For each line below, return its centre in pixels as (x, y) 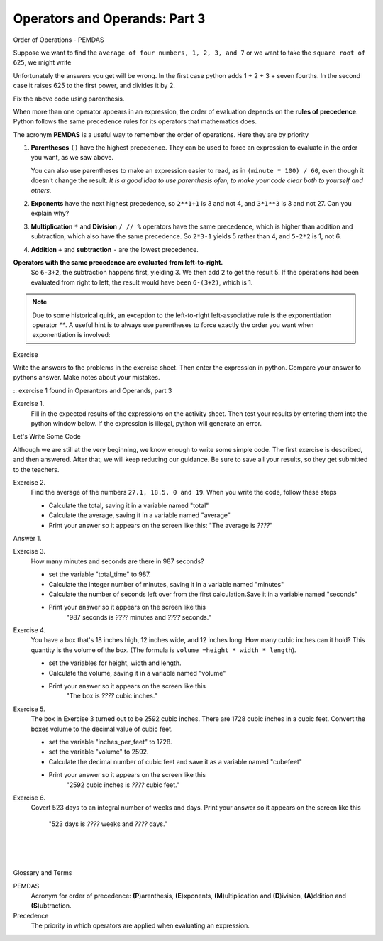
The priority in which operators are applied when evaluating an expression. (140, 925)
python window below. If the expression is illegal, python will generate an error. (146, 424)
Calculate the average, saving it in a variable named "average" (139, 515)
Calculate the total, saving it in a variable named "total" (129, 505)
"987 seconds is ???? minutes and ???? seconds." (139, 617)
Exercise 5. (29, 709)
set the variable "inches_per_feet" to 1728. (111, 742)
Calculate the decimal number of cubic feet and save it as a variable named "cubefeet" (176, 761)
